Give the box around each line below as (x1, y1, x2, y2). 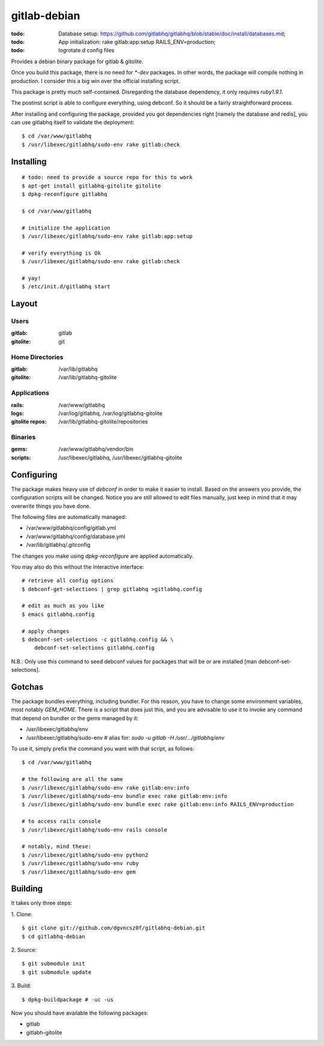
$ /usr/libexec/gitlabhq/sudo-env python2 (22, 851, 149, 859)
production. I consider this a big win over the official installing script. (11, 77, 180, 84)
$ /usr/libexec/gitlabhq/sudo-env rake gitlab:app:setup (22, 233, 193, 240)
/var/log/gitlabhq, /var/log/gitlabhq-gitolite (58, 409, 163, 417)
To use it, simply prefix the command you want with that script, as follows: (11, 745, 194, 752)
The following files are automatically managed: (11, 513, 127, 520)
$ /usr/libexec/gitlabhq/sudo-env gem (22, 868, 136, 875)
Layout (11, 299, 38, 309)
